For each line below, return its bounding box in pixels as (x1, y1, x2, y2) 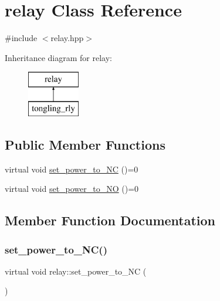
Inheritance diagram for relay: (5, 51, 112, 63)
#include (5, 32, 38, 44)
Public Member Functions (5, 135, 165, 153)
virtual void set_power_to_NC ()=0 (5, 163, 138, 175)
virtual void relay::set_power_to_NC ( (5, 265, 147, 277)
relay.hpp (50, 32, 84, 44)
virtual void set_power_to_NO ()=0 (5, 182, 139, 195)
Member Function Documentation (5, 211, 216, 229)
